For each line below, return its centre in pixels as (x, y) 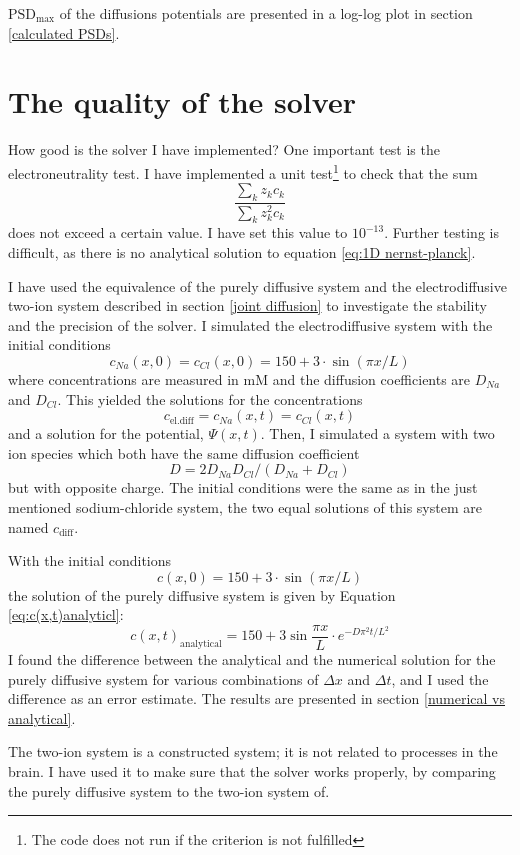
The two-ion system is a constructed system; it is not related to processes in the (253, 751)
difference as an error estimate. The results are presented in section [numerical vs (257, 698)
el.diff (181, 420)
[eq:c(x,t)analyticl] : (66, 614)
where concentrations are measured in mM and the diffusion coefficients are (239, 379)
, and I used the (440, 678)
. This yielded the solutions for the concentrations (210, 398)
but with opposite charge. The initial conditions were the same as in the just (243, 487)
